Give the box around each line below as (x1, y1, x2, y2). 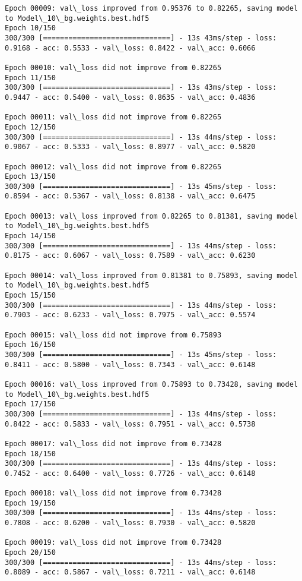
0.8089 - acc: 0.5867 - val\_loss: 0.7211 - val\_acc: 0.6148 (5, 568, 256, 577)
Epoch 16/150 (5, 340, 56, 349)
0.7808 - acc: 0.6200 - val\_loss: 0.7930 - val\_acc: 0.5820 (5, 519, 256, 528)
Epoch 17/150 (5, 400, 56, 409)
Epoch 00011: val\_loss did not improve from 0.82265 (5, 113, 222, 122)
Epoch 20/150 (5, 548, 56, 557)
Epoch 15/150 (5, 291, 56, 300)
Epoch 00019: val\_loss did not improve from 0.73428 (5, 538, 222, 547)
